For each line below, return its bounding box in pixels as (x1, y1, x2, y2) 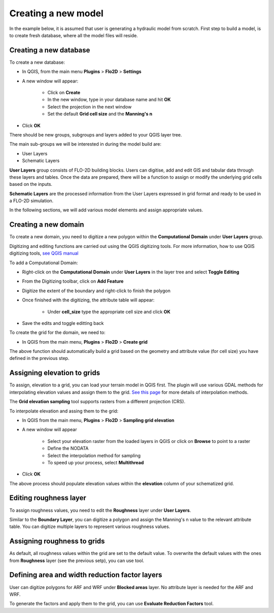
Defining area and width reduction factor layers (9, 571, 162, 579)
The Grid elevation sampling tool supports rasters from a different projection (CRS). (9, 399, 185, 405)
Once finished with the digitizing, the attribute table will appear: (22, 297, 155, 303)
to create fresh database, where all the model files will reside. (9, 32, 138, 38)
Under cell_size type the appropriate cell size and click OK (47, 309, 171, 315)
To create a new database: (9, 59, 65, 65)
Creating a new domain (9, 220, 84, 229)
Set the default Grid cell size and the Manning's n (47, 111, 152, 117)
